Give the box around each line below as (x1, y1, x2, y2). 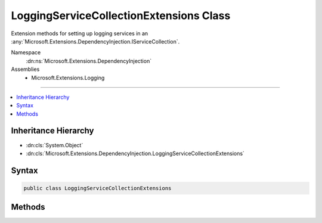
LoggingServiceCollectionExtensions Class (11, 9, 231, 22)
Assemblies (11, 66, 40, 73)
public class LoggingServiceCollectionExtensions (23, 185, 172, 191)
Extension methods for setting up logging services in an (11, 30, 148, 37)
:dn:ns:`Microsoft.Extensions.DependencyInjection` (26, 57, 152, 64)
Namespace (11, 49, 41, 56)
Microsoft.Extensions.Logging (31, 74, 105, 81)
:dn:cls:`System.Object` (26, 141, 83, 148)
